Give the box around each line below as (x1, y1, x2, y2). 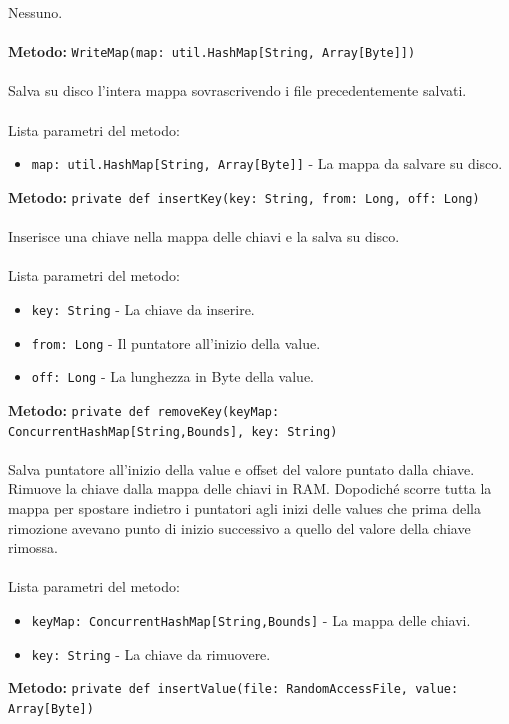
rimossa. (8, 537, 58, 558)
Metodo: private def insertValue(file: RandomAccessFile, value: (8, 677, 459, 698)
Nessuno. (8, 2, 63, 22)
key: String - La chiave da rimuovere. (31, 643, 271, 664)
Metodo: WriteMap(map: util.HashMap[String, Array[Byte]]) (8, 41, 416, 62)
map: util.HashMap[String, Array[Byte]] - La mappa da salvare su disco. (31, 153, 503, 174)
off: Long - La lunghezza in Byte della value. (31, 366, 314, 387)
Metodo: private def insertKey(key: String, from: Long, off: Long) (8, 186, 480, 207)
